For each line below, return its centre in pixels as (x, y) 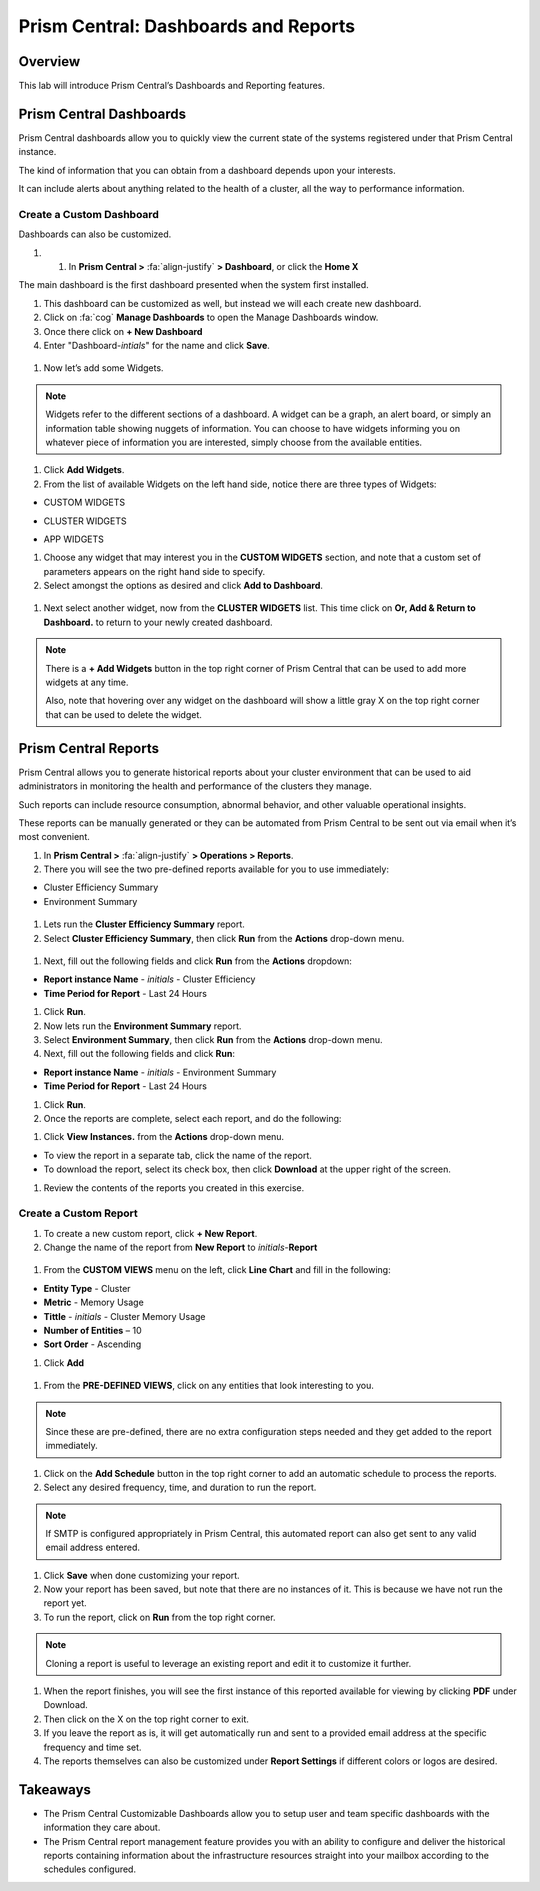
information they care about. (102, 1827)
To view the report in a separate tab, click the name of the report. (177, 1155)
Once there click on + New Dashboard (123, 331)
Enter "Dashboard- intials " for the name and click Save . (156, 346)
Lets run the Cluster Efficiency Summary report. (144, 924)
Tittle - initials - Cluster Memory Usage (124, 1316)
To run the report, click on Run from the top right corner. (159, 1617)
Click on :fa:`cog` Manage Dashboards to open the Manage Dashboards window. (211, 317)
